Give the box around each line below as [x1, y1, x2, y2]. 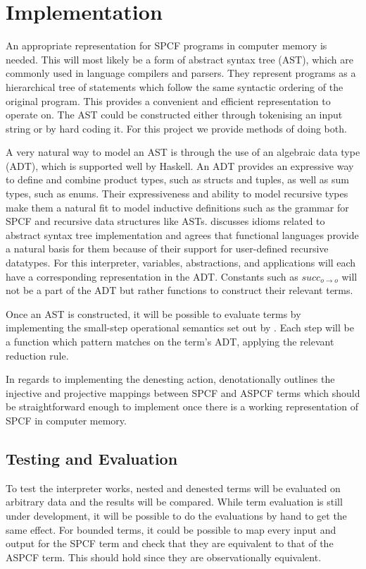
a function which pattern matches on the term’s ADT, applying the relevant [6, 334, 334, 348]
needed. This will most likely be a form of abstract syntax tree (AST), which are [6, 51, 353, 66]
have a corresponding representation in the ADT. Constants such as [6, 269, 298, 283]
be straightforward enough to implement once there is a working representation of [6, 399, 359, 414]
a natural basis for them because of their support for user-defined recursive [6, 241, 329, 256]
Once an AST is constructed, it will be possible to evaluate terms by [6, 306, 301, 321]
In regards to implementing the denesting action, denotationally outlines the [6, 372, 335, 386]
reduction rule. [6, 348, 69, 362]
